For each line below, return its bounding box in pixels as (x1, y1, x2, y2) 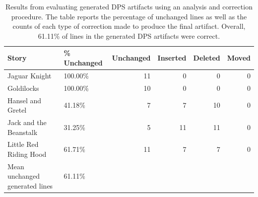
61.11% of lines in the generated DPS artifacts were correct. (38, 30, 220, 41)
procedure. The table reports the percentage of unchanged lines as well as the (11, 11, 247, 21)
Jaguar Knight (7, 70, 52, 80)
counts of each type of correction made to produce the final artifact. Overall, (12, 21, 246, 31)
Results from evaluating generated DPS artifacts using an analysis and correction (5, 1, 253, 11)
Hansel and (7, 95, 42, 105)
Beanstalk (7, 127, 38, 137)
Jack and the (7, 117, 47, 127)
